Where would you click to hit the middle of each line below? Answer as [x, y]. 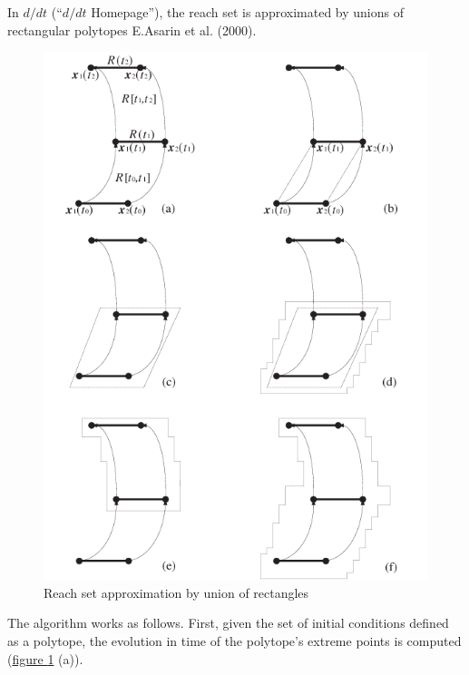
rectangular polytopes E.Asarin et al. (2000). [132, 29]
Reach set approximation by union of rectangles [176, 592]
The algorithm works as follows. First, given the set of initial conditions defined [228, 623]
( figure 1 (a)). [45, 658]
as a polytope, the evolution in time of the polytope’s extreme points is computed [234, 640]
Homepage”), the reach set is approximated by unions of [247, 12]
